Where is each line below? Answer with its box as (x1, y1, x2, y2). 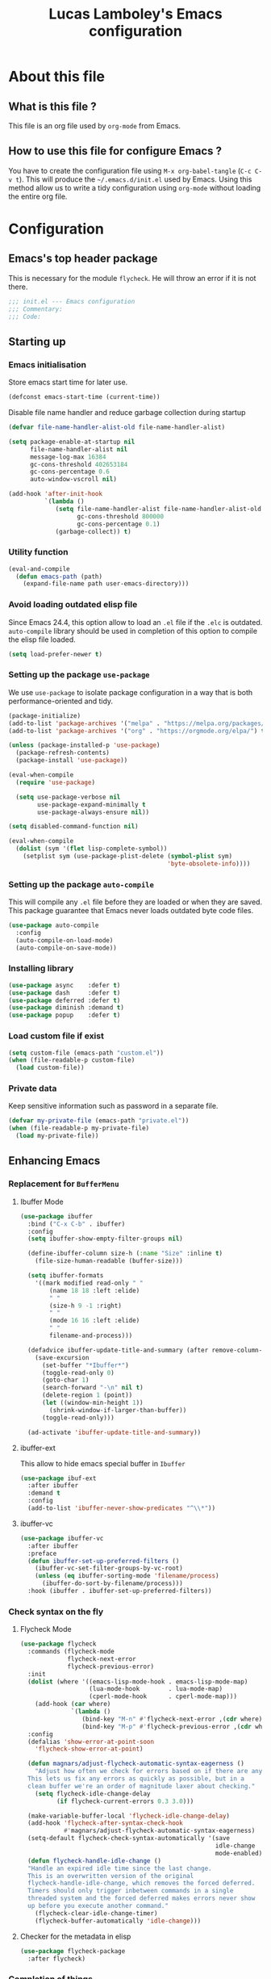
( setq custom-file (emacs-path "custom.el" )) (8, 1049, 164, 1057)
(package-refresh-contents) (15, 748, 110, 757)
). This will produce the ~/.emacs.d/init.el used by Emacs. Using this (19, 174, 252, 184)
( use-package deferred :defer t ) (8, 996, 121, 1004)
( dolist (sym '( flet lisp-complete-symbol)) (15, 845, 168, 853)
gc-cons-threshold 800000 (77, 512, 164, 521)
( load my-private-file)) (15, 1132, 99, 1140)
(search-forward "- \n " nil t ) (41, 1384, 144, 1392)
